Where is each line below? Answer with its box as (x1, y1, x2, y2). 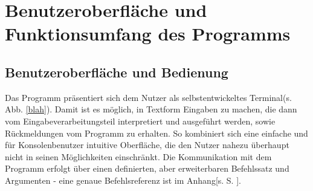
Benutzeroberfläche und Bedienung (5, 62, 228, 81)
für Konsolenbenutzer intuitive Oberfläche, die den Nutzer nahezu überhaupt (5, 138, 289, 151)
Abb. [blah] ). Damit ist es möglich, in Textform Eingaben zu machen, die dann (5, 103, 297, 115)
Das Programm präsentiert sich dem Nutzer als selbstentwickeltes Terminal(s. (5, 91, 292, 103)
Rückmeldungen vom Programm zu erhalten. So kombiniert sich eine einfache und (5, 126, 308, 139)
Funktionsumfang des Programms (5, 21, 291, 46)
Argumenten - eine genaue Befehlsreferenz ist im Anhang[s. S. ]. (5, 173, 241, 186)
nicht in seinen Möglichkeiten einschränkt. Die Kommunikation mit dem (5, 150, 272, 163)
